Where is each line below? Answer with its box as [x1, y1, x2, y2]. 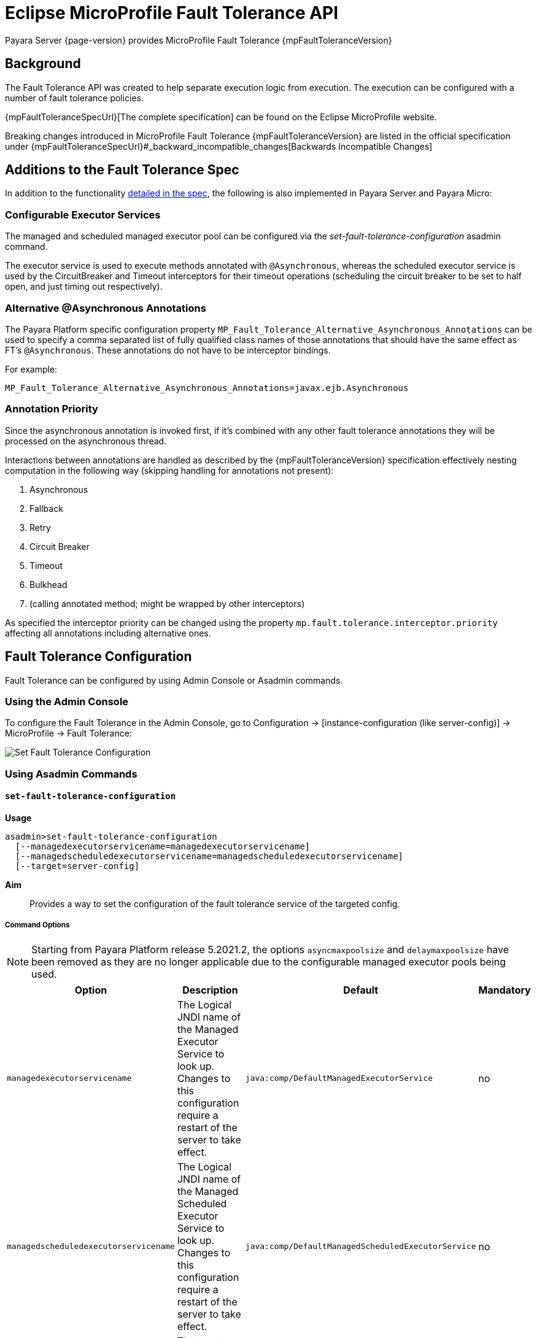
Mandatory [478, 983, 531, 996]
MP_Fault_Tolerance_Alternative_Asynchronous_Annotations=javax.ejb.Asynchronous [5, 382, 409, 393]
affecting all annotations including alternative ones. [5, 627, 211, 638]
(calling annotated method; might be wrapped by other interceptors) [29, 598, 305, 609]
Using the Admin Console [5, 695, 129, 708]
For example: [5, 363, 58, 374]
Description [182, 983, 238, 996]
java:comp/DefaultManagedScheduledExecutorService [245, 1242, 476, 1251]
